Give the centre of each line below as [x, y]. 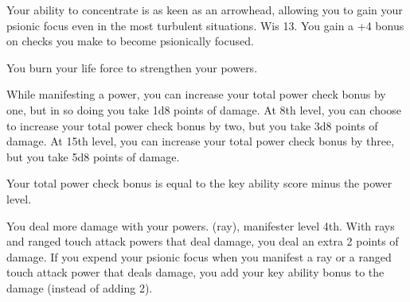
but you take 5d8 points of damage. [93, 156]
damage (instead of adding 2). [80, 287]
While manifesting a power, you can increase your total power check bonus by [196, 94]
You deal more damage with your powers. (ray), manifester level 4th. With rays [201, 225]
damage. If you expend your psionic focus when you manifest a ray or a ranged [199, 256]
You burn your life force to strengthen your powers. [132, 67]
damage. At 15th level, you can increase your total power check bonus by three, [201, 141]
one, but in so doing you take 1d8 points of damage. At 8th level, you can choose [204, 109]
